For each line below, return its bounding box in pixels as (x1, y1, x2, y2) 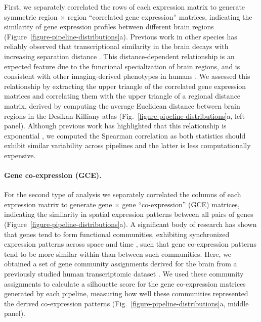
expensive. (4, 150, 36, 160)
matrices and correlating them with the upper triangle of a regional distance (4, 90, 241, 101)
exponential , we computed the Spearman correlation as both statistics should (4, 130, 246, 141)
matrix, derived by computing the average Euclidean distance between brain (4, 100, 240, 111)
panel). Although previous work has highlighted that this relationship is (4, 120, 227, 131)
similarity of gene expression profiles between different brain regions (4, 21, 214, 32)
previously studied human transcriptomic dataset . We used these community (4, 268, 244, 279)
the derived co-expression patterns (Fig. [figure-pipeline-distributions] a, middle (4, 298, 249, 308)
